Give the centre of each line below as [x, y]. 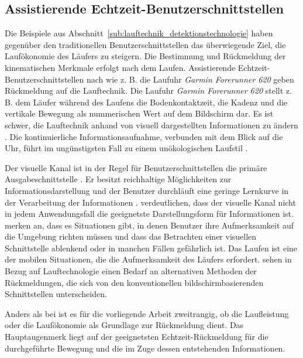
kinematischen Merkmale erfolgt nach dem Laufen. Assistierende [120, 67]
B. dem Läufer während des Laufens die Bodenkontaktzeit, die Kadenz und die [146, 102]
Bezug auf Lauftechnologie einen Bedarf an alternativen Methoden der [131, 271]
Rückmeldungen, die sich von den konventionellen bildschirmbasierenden [134, 282]
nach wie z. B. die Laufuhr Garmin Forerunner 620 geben [190, 79]
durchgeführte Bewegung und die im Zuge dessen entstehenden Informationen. [145, 348]
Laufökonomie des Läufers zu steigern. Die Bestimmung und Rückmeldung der [145, 56]
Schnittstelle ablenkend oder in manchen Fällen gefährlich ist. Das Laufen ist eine [151, 248]
